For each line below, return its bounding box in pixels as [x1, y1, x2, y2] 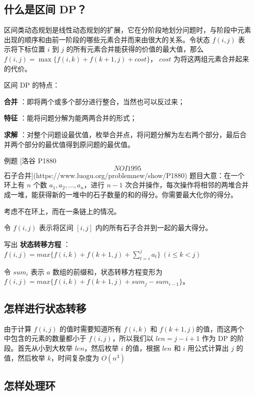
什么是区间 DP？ [4, 1, 87, 17]
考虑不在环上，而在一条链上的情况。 [4, 206, 121, 216]
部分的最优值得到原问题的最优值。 [24, 139, 134, 149]
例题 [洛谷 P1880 [4, 155, 56, 166]
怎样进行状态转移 [4, 301, 86, 316]
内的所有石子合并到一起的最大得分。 [95, 222, 212, 233]
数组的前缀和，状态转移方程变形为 [52, 266, 163, 276]
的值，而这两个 [196, 323, 245, 334]
